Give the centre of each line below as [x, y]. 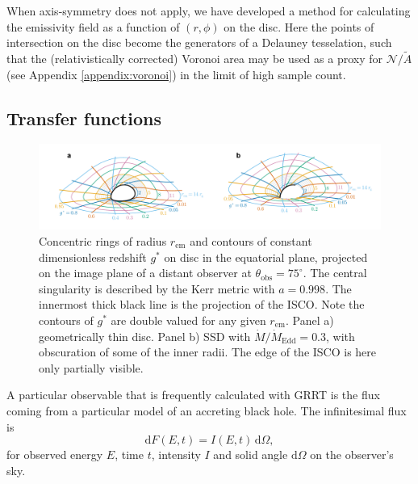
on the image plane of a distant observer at [145, 273]
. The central [335, 273]
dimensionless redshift [93, 257]
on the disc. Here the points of [299, 26]
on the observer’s [352, 455]
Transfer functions [84, 118]
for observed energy [55, 455]
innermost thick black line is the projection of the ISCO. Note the [202, 304]
